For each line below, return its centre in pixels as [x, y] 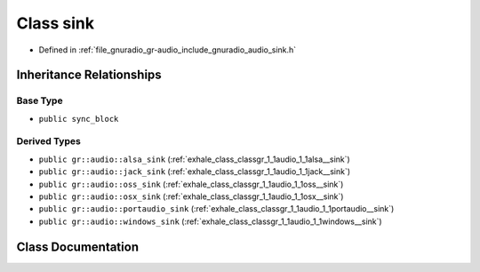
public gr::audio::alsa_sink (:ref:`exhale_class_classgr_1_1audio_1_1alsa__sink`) [194, 159]
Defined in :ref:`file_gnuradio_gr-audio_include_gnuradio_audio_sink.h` [168, 50]
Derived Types [49, 141]
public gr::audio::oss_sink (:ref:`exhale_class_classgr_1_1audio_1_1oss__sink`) [191, 184]
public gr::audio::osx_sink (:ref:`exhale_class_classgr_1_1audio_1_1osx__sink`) [191, 196]
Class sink [56, 23]
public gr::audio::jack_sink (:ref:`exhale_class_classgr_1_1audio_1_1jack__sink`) [195, 172]
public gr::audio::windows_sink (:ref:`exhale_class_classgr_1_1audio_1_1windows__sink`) [210, 221]
